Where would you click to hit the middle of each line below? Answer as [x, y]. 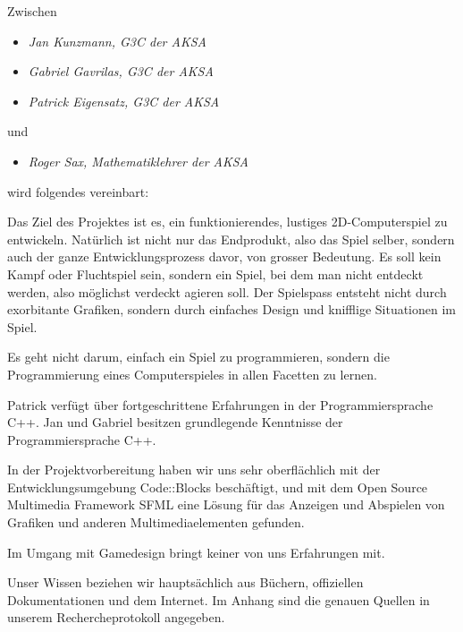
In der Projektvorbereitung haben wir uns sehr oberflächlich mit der [194, 470]
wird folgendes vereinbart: [78, 191]
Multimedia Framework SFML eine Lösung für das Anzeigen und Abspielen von [226, 504]
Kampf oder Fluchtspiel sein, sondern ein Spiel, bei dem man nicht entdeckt [215, 273]
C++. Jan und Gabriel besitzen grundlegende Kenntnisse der [175, 422]
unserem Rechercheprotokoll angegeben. [116, 617]
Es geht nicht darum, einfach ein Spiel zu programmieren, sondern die [198, 357]
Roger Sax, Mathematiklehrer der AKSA [138, 161]
